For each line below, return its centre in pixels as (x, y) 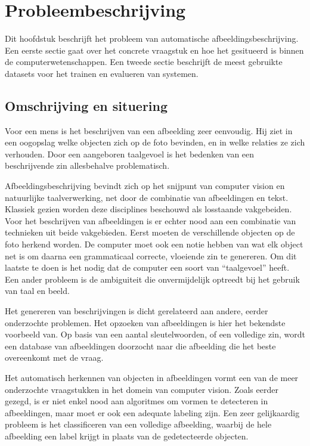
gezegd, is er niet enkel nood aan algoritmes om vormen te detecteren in (137, 401)
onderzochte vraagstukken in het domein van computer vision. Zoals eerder (142, 389)
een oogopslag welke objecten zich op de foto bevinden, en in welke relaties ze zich (155, 142)
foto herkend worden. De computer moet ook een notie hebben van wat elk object (154, 244)
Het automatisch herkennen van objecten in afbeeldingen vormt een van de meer (152, 377)
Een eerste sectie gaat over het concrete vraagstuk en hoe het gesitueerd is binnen (154, 50)
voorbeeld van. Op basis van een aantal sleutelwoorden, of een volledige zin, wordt (155, 334)
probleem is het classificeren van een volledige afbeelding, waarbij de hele (138, 424)
